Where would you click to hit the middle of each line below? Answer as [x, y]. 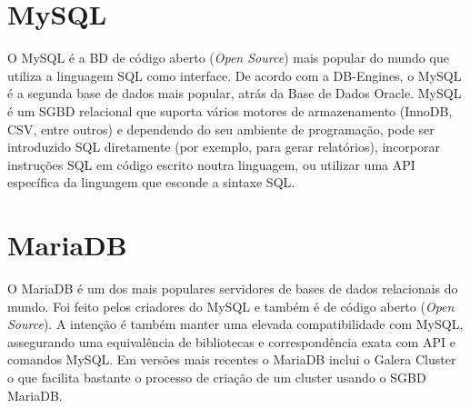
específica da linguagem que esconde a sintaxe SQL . [151, 182]
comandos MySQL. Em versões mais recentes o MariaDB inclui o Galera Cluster [232, 359]
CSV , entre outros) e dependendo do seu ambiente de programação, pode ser [221, 129]
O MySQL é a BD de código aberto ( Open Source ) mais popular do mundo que [228, 58]
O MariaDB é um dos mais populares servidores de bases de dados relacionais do [233, 288]
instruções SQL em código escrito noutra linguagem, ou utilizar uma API [211, 164]
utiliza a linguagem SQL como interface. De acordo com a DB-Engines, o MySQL [235, 75]
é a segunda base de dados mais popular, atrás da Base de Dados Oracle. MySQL [235, 93]
